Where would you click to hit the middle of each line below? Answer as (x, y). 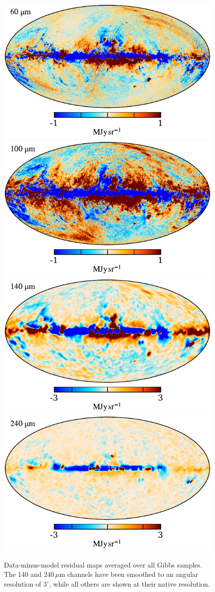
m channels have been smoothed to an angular (129, 574)
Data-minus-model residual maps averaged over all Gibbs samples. (103, 564)
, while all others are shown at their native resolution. (129, 584)
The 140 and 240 (29, 574)
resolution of (22, 584)
